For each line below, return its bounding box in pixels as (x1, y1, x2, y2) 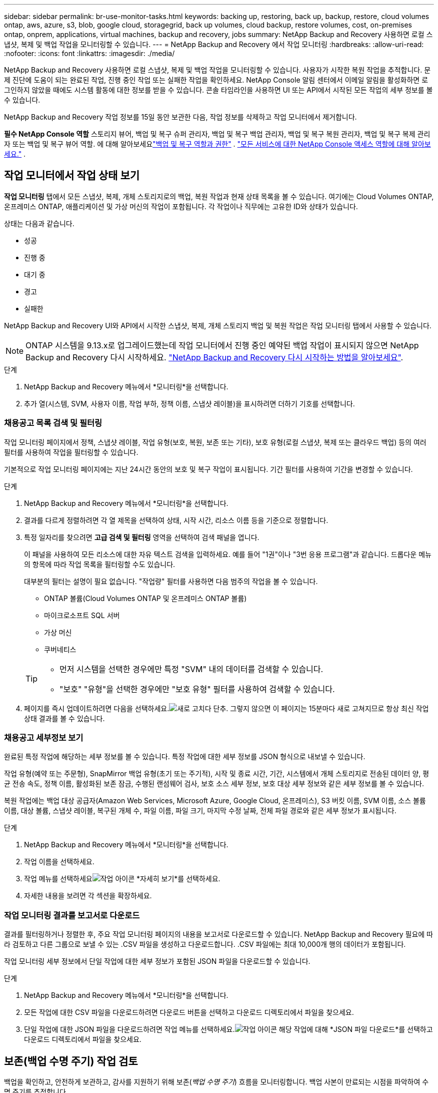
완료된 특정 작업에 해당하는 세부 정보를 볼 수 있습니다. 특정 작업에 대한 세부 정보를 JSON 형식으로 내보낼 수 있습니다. (4, 752, 365, 761)
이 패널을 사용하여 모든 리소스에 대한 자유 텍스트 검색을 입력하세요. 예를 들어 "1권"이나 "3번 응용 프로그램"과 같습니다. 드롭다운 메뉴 (24, 550, 431, 559)
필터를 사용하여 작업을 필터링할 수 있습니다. (4, 447, 138, 456)
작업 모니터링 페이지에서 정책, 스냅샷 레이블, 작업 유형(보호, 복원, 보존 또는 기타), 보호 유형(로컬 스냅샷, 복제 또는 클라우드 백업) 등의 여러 (4, 437, 426, 446)
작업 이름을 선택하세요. (24, 857, 94, 866)
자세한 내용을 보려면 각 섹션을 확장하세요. (24, 891, 152, 900)
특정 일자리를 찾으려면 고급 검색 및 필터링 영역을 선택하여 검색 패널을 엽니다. (24, 532, 259, 541)
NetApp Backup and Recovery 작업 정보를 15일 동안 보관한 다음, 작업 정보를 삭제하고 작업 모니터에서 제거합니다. (4, 113, 357, 121)
